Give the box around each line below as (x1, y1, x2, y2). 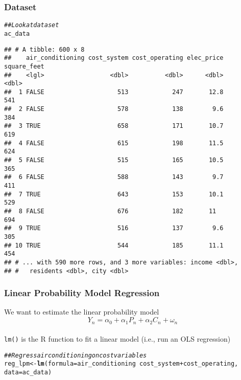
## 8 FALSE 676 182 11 (4, 208, 216, 215)
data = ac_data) (4, 369, 52, 376)
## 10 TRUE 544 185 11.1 (4, 241, 224, 249)
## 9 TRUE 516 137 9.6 (4, 225, 224, 232)
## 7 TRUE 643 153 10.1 (4, 190, 224, 198)
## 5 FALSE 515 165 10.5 (4, 157, 224, 164)
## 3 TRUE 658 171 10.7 (4, 122, 224, 130)
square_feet (4, 62, 44, 70)
